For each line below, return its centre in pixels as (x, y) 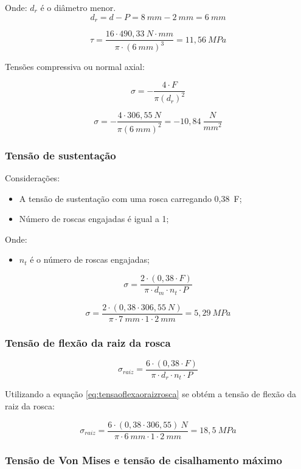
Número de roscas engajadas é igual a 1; (94, 219)
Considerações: (33, 178)
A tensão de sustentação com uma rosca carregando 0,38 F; (130, 198)
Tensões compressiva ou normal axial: (75, 67)
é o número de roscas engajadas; (90, 259)
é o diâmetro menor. (78, 7)
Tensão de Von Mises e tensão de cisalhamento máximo (144, 460)
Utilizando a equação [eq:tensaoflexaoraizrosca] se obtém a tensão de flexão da (151, 394)
